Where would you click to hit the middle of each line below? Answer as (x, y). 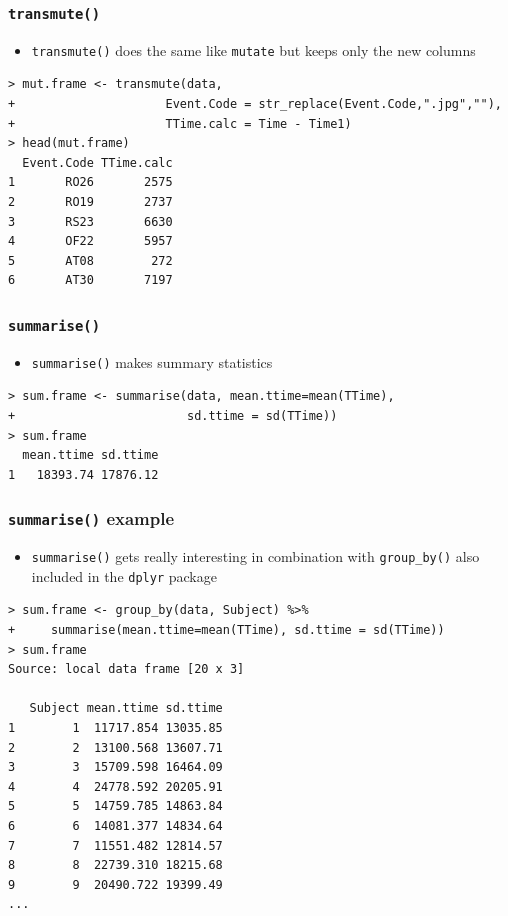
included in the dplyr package (124, 575)
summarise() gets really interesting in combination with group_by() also (255, 556)
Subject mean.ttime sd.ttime (126, 708)
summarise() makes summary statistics (152, 361)
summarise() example (91, 518)
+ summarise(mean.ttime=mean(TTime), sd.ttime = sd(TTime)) (226, 630)
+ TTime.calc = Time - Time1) (180, 123)
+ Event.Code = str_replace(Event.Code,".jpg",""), (255, 104)
